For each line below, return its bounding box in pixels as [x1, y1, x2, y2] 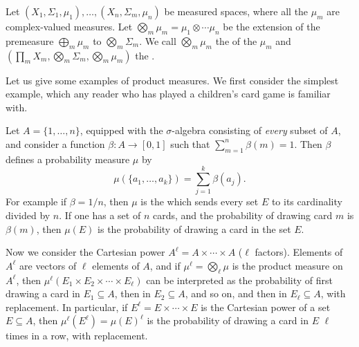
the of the [215, 33, 257, 48]
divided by [6, 208, 50, 223]
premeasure [6, 33, 54, 48]
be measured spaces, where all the [164, 4, 309, 18]
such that [170, 136, 210, 151]
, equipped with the [80, 123, 163, 138]
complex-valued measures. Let [6, 19, 133, 33]
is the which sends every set [140, 194, 259, 209]
